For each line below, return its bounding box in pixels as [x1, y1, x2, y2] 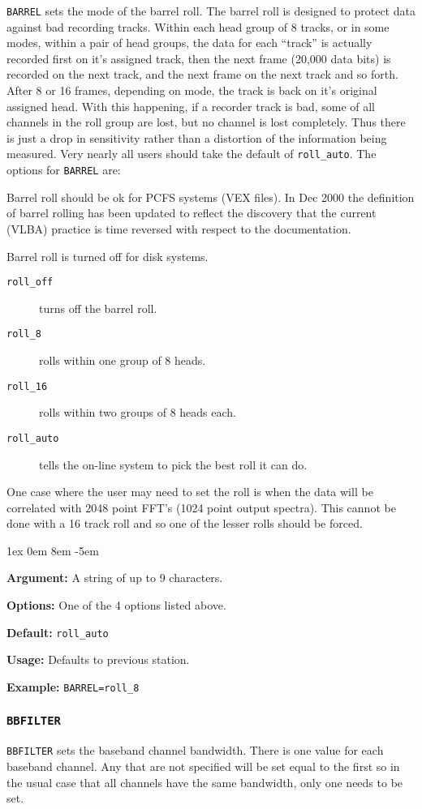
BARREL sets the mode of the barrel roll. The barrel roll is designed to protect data [6, 2, 416, 19]
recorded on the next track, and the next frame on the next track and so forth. [6, 66, 398, 83]
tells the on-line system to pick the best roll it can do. [39, 456, 308, 473]
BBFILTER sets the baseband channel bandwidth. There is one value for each [6, 742, 384, 759]
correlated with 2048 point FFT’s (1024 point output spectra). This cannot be [6, 499, 396, 516]
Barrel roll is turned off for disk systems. [6, 247, 209, 264]
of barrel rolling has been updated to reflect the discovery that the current [6, 204, 377, 221]
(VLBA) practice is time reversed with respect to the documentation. [6, 220, 351, 237]
